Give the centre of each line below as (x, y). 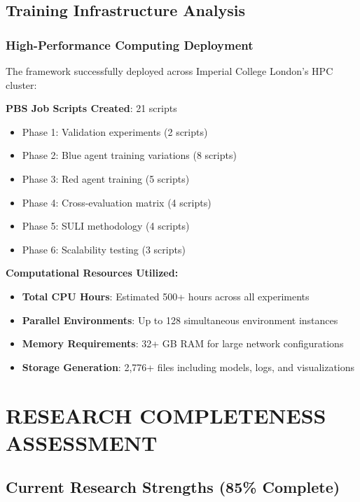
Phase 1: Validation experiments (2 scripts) (115, 131)
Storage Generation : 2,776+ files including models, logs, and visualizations (188, 367)
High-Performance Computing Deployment (130, 44)
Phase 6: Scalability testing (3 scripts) (104, 249)
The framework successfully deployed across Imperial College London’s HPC (169, 71)
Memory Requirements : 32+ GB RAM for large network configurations (183, 343)
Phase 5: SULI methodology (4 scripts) (106, 226)
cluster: (21, 84)
